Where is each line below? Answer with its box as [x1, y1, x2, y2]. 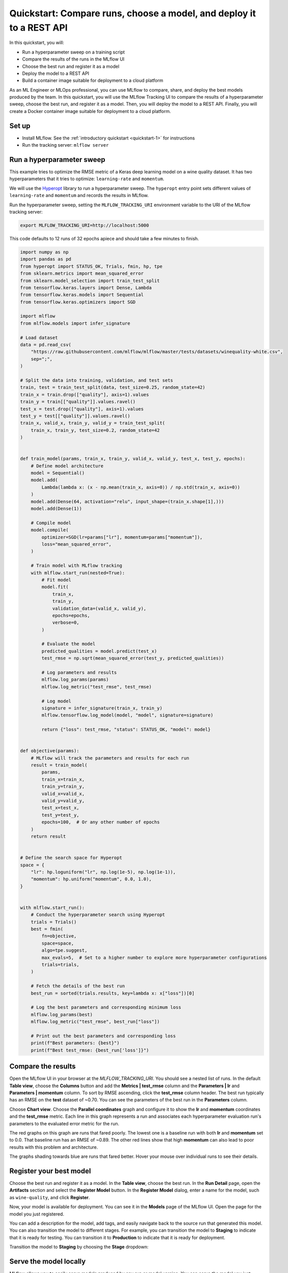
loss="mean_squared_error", [41, 541, 112, 547]
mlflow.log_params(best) [31, 1011, 93, 1017]
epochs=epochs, [52, 613, 90, 618]
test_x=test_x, [41, 805, 80, 811]
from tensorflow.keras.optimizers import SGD [20, 299, 136, 305]
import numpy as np [20, 249, 69, 255]
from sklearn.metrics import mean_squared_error [20, 270, 144, 276]
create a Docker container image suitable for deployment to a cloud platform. [9, 108, 171, 114]
